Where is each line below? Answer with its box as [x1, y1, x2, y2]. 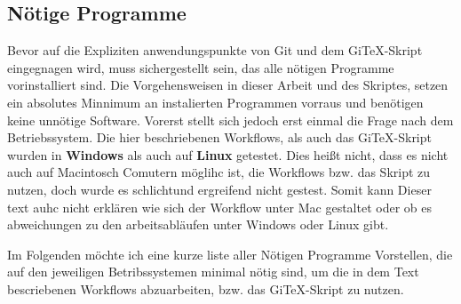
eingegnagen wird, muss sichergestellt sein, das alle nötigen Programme [7, 58, 394, 76]
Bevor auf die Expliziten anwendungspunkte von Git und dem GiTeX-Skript [7, 41, 423, 60]
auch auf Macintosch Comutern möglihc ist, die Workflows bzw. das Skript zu [7, 163, 431, 181]
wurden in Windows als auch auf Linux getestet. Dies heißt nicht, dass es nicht [7, 145, 449, 164]
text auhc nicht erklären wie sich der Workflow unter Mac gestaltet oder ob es [7, 197, 432, 216]
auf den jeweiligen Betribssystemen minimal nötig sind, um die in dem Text [7, 262, 419, 281]
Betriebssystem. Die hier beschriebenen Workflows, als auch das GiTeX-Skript [7, 128, 432, 147]
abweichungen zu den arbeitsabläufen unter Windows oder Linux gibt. [7, 215, 389, 234]
